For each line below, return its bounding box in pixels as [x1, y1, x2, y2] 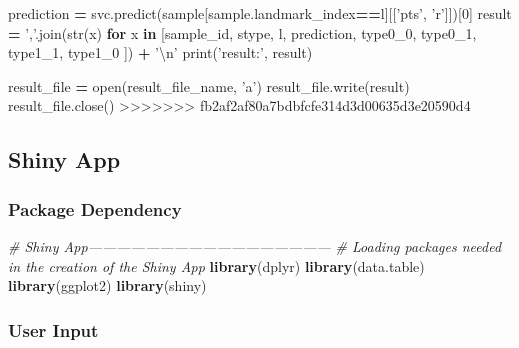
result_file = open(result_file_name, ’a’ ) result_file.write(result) [8, 75, 410, 96]
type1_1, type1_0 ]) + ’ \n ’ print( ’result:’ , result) [8, 42, 313, 63]
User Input [8, 317, 99, 342]
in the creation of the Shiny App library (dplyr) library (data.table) [8, 255, 425, 276]
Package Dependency [8, 196, 182, 221]
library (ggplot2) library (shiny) [8, 275, 207, 296]
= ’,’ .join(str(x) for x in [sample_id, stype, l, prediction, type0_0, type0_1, [8, 22, 477, 43]
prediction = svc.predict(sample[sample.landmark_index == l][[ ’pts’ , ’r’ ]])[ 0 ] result [8, 3, 512, 23]
